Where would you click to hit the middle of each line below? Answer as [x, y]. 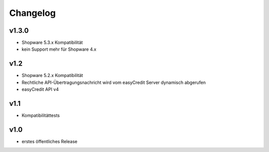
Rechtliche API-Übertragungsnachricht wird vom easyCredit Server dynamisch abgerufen [114, 82]
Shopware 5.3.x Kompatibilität [52, 43]
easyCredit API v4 [40, 89]
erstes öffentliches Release [50, 141]
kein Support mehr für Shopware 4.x [59, 49]
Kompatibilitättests [41, 115]
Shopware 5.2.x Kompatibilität [52, 76]
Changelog [32, 13]
